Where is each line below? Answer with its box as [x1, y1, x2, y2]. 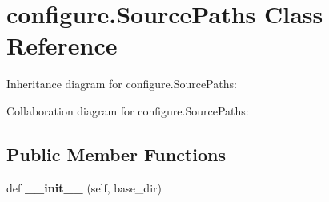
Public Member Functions [6, 141, 226, 166]
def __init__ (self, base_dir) [6, 179, 162, 196]
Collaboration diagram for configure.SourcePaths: [6, 102, 249, 119]
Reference [6, 29, 118, 62]
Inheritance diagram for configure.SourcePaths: [6, 75, 237, 92]
